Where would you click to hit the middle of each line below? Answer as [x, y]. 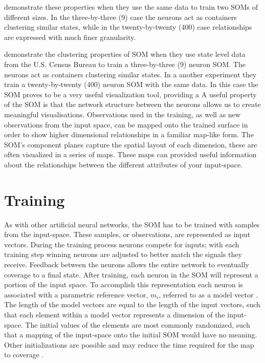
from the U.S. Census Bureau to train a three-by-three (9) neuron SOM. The [125, 64]
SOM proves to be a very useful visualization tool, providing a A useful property [130, 94]
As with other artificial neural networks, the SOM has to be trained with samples [132, 224]
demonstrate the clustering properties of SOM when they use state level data [125, 54]
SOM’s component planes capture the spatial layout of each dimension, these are [131, 144]
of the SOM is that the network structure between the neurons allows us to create [132, 104]
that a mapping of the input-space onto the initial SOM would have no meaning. [131, 335]
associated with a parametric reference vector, [76, 294]
